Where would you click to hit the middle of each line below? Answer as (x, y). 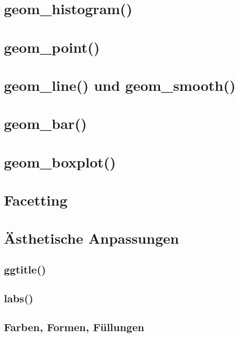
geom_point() (52, 47)
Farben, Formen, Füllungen (74, 326)
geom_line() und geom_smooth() (120, 85)
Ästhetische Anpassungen (91, 238)
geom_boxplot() (60, 161)
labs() (19, 298)
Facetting (36, 200)
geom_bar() (45, 123)
